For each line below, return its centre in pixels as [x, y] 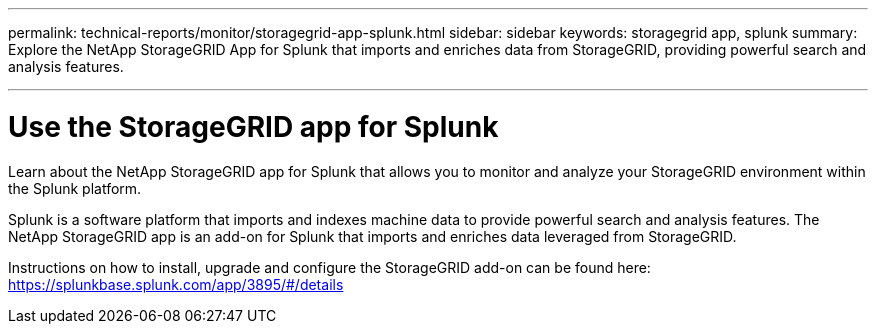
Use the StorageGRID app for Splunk [253, 126]
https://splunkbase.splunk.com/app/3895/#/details [176, 284]
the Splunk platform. [75, 188]
